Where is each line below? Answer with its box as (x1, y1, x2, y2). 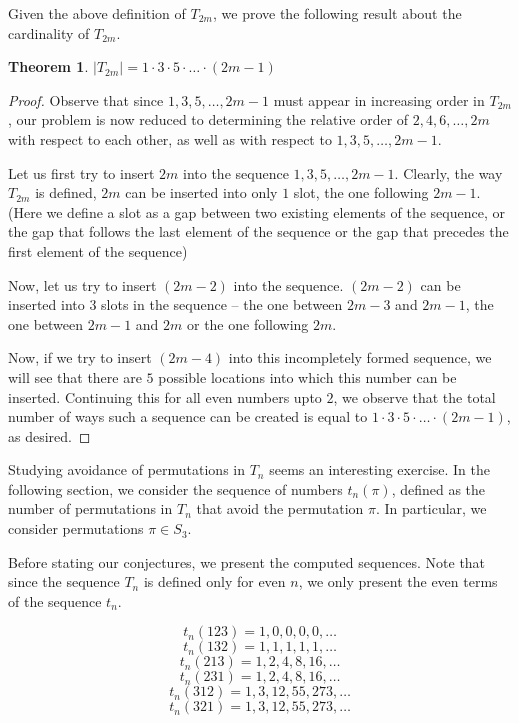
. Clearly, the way (394, 162, 503, 183)
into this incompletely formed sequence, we (228, 347, 492, 368)
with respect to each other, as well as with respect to (8, 128, 332, 149)
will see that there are (8, 366, 142, 387)
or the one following (186, 313, 309, 334)
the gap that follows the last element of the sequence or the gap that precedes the (8, 221, 509, 242)
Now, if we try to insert (8, 347, 152, 368)
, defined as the (391, 478, 486, 499)
